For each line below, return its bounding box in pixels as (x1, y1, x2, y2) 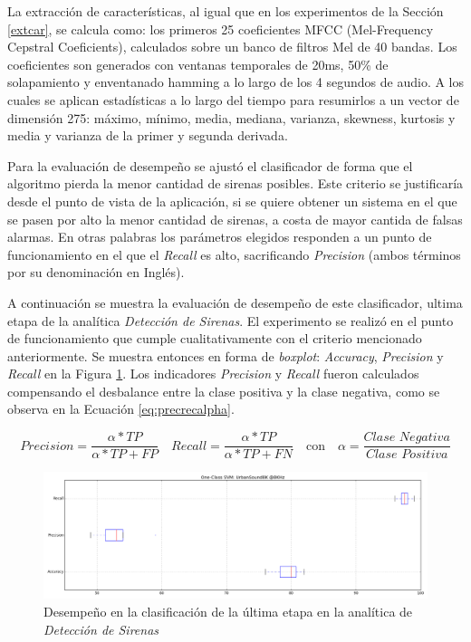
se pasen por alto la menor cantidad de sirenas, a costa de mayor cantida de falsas (7, 209, 463, 228)
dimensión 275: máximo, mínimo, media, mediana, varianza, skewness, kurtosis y (7, 108, 456, 127)
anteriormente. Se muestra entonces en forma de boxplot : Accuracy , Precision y (7, 346, 444, 365)
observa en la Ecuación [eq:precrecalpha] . (7, 399, 235, 418)
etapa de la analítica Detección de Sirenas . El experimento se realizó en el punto (7, 311, 454, 330)
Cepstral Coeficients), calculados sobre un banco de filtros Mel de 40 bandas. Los (7, 37, 457, 56)
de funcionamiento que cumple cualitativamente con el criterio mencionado (7, 329, 422, 348)
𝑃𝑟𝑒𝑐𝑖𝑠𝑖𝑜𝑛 (20, 439, 74, 453)
